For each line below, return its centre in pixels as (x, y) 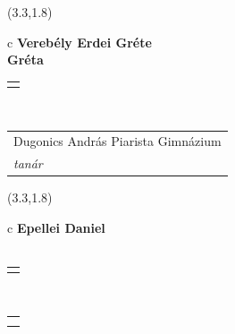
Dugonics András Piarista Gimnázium (117, 141)
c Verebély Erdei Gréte (80, 42)
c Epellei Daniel (56, 227)
